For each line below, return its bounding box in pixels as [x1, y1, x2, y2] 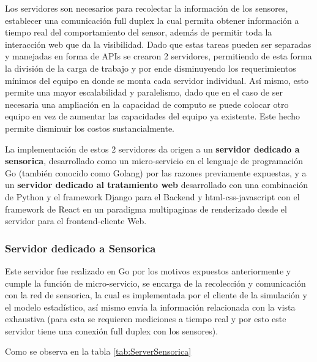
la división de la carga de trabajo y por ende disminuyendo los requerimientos [5, 61, 296, 74]
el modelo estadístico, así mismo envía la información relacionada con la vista [5, 300, 296, 313]
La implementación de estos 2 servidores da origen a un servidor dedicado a [5, 142, 300, 155]
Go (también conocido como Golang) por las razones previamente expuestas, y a [5, 166, 307, 179]
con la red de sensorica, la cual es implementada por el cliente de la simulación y [5, 288, 307, 301]
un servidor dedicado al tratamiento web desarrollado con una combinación [5, 178, 308, 191]
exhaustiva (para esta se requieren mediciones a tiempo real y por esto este [5, 312, 286, 325]
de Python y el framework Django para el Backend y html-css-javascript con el [5, 190, 300, 203]
